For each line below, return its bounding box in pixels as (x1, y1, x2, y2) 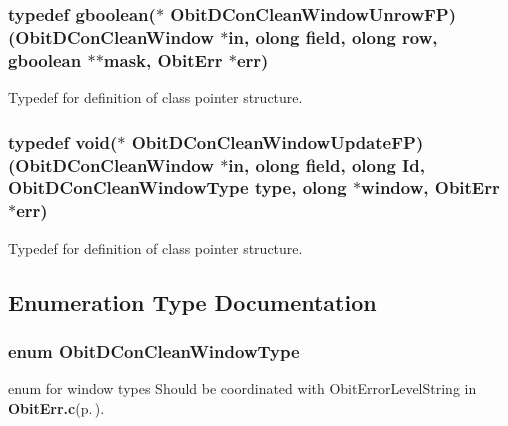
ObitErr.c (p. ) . (8, 397, 105, 418)
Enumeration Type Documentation (8, 286, 377, 317)
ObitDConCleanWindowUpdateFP (131, 129, 416, 154)
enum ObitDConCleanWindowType (8, 338, 300, 363)
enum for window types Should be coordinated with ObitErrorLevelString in (8, 378, 477, 399)
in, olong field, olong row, (228, 24, 438, 49)
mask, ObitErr (103, 47, 223, 72)
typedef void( (8, 129, 118, 154)
